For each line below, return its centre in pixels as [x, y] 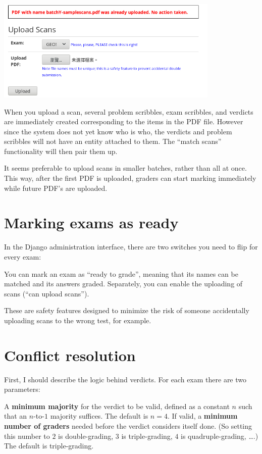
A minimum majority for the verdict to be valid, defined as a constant [117, 406]
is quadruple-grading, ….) [220, 436]
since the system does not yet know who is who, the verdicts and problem [118, 131]
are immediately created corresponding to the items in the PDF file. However [124, 121]
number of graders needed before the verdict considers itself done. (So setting [128, 426]
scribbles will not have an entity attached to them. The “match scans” [113, 141]
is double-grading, [86, 436]
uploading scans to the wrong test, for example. [78, 320]
